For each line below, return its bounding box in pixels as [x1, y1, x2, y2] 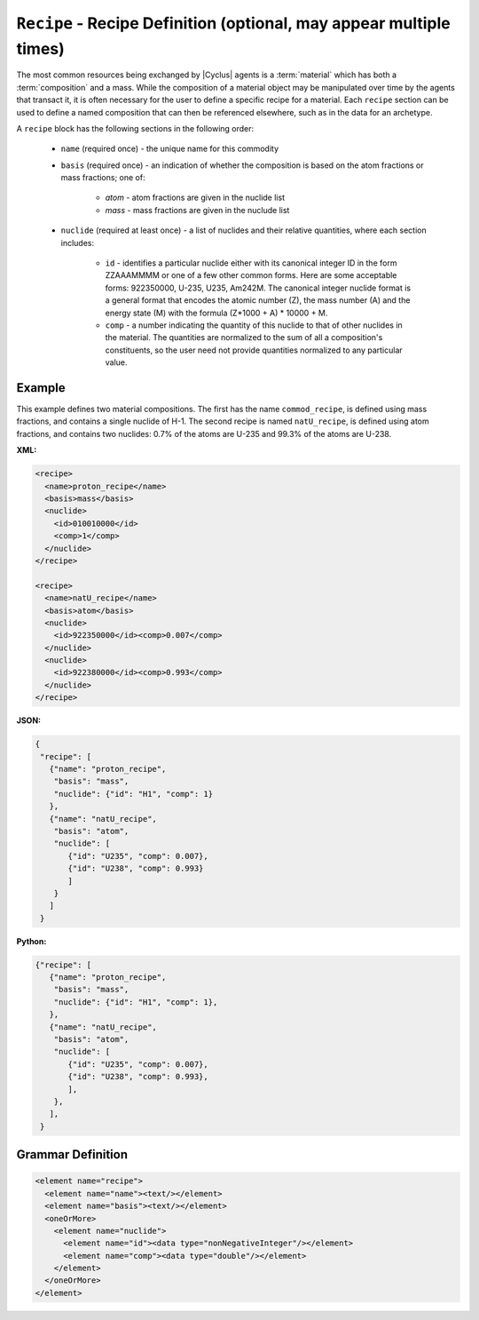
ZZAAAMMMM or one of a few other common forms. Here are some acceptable [105, 270, 397, 281]
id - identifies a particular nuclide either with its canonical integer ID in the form [105, 258, 397, 268]
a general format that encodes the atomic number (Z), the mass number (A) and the [105, 295, 411, 306]
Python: [16, 935, 47, 946]
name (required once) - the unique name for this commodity [60, 143, 279, 155]
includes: [60, 237, 95, 248]
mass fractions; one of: [60, 172, 145, 183]
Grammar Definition [16, 1147, 129, 1163]
